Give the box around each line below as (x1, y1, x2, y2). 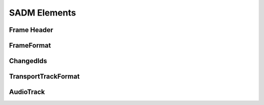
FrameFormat (9, 41, 51, 50)
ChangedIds (9, 57, 47, 65)
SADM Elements (9, 7, 76, 18)
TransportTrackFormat (9, 72, 80, 81)
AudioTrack (9, 88, 45, 96)
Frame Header (9, 26, 53, 34)
